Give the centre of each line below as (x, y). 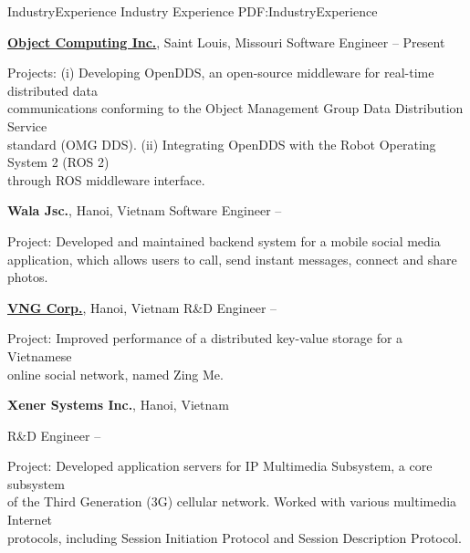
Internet (30, 520)
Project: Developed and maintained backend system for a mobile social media (224, 240)
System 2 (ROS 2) (58, 162)
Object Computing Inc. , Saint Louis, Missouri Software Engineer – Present (226, 42)
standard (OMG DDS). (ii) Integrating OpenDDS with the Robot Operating (222, 144)
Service (27, 125)
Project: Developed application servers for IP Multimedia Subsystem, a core (220, 466)
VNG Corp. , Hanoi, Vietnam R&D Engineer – (142, 307)
